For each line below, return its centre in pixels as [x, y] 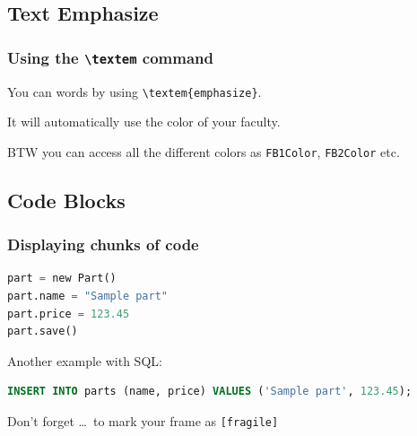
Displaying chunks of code [103, 244]
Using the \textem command [110, 57]
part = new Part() [62, 279]
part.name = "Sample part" [88, 296]
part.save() [43, 331]
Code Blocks [66, 200]
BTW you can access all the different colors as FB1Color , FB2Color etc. [204, 151]
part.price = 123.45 [69, 314]
